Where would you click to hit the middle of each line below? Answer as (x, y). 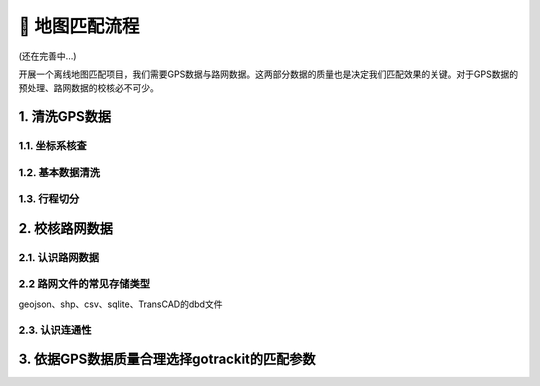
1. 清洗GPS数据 (65, 116)
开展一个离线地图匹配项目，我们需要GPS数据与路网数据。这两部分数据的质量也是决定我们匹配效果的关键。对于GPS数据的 (268, 74)
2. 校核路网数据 (66, 228)
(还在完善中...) (47, 56)
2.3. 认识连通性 (55, 330)
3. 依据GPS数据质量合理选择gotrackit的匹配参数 (167, 359)
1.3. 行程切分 (49, 199)
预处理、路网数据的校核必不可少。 (88, 88)
